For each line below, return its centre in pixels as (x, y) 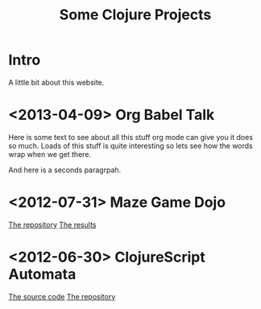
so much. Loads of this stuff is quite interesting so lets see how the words (131, 146)
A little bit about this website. (56, 82)
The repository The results (52, 225)
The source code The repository (62, 296)
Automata (42, 274)
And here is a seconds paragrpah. (65, 170)
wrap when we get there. (50, 154)
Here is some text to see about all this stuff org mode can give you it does (131, 137)
